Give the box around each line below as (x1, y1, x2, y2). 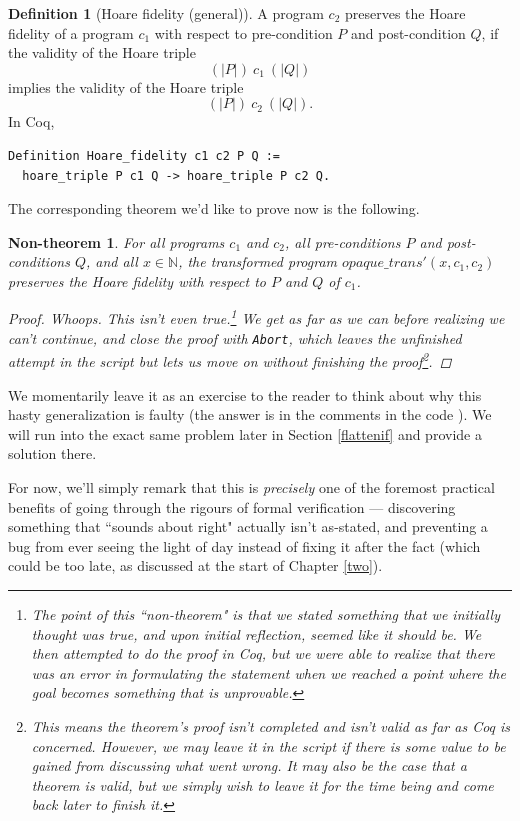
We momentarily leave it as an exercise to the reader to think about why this (8, 384, 482, 405)
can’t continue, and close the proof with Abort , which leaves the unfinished (8, 327, 462, 348)
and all (95, 251, 138, 272)
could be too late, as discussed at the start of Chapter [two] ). (8, 555, 383, 576)
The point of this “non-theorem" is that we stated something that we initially (31, 604, 500, 625)
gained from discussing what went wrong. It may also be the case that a (31, 755, 467, 776)
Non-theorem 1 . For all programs (8, 231, 225, 252)
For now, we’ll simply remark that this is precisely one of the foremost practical (8, 477, 495, 498)
